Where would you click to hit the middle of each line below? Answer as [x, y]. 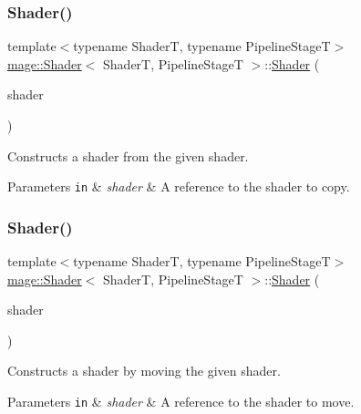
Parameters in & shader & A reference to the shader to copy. [179, 186]
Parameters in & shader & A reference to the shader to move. [181, 402]
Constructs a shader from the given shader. [128, 155]
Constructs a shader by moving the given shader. [144, 371]
